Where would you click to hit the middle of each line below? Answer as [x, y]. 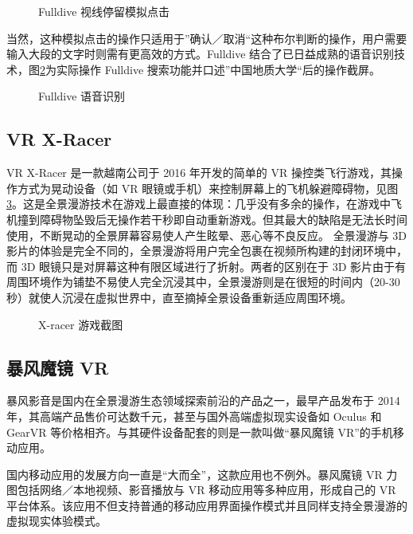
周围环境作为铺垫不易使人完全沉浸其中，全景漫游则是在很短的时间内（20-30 [203, 282]
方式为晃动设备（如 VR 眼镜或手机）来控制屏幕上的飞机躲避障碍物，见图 [208, 188]
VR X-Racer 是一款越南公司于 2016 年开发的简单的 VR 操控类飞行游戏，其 [199, 173]
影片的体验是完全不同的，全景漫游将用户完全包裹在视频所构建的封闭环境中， [207, 251]
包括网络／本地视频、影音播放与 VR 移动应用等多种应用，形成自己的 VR [206, 490]
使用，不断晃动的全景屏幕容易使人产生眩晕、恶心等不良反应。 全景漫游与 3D [207, 235]
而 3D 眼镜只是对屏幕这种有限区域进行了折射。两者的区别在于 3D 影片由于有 [206, 266]
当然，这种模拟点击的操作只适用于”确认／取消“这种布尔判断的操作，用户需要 [207, 38]
